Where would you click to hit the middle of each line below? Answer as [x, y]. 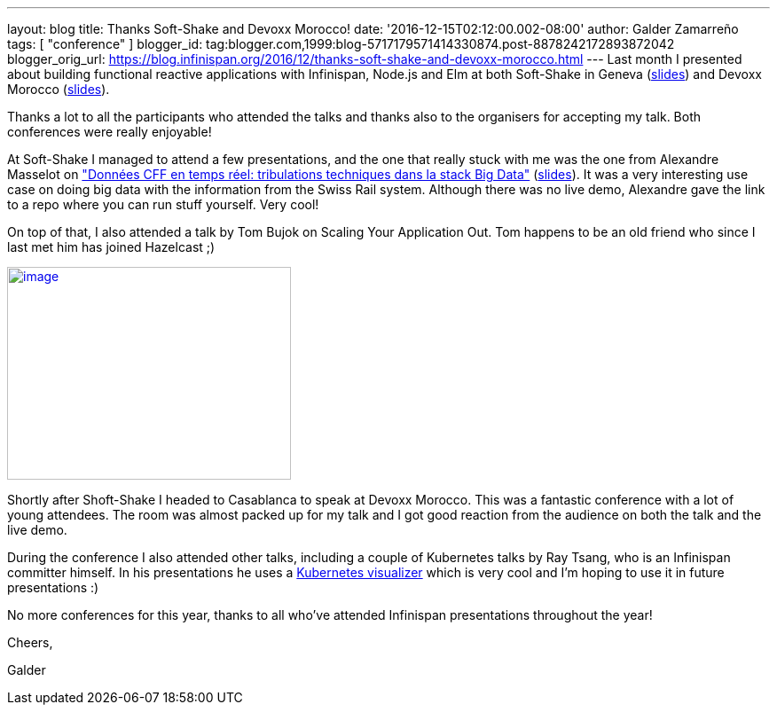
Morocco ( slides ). [59, 89]
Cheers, [30, 642]
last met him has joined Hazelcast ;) [111, 247]
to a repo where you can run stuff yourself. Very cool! [163, 204]
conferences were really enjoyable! [110, 132]
